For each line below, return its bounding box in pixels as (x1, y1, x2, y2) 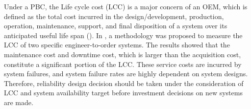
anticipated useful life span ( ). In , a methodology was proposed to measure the (4, 30, 243, 40)
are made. (4, 97, 33, 107)
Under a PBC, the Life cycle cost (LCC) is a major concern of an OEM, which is (4, 1, 248, 11)
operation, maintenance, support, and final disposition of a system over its (4, 21, 227, 31)
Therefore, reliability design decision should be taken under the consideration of (4, 78, 244, 88)
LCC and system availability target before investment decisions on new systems (4, 87, 243, 98)
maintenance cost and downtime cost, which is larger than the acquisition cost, (4, 49, 241, 59)
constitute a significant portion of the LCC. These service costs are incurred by (4, 59, 242, 69)
